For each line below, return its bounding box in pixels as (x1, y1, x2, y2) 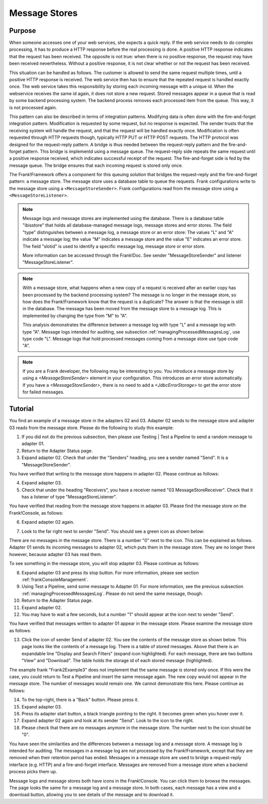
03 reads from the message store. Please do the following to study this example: (9, 425, 174, 431)
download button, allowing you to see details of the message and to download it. (9, 792, 174, 798)
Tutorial (9, 405, 34, 413)
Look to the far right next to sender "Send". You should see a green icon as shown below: (21, 528, 204, 534)
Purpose (9, 26, 36, 35)
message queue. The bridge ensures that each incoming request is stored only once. (9, 162, 183, 168)
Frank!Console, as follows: (9, 510, 64, 516)
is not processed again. (9, 105, 57, 111)
